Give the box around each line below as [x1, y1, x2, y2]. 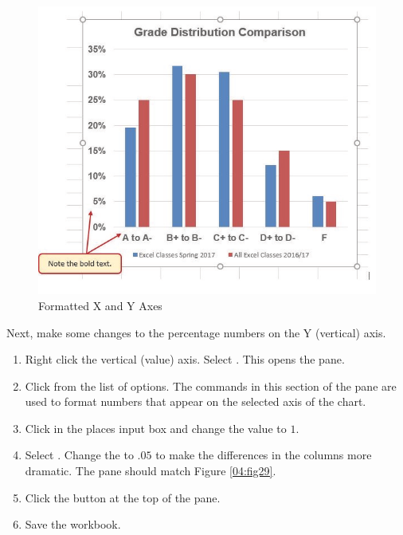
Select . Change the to [25, 446, 134, 463]
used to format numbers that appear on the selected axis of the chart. [25, 393, 366, 410]
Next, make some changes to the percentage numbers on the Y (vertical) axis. [6, 324, 386, 340]
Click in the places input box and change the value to [25, 419, 287, 436]
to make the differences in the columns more [155, 446, 372, 463]
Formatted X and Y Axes [38, 297, 162, 313]
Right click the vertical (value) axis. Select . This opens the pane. [25, 351, 345, 368]
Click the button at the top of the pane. [25, 489, 221, 505]
